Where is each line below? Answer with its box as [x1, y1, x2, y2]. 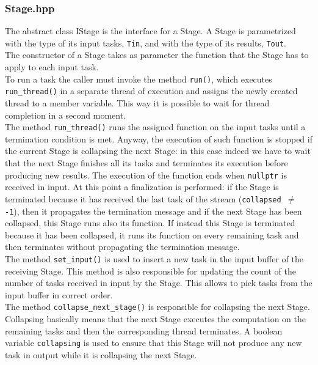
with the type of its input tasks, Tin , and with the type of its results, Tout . [5, 36, 286, 49]
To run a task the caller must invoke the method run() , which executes [5, 72, 272, 85]
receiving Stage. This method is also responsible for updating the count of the [5, 264, 296, 277]
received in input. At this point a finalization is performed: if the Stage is [5, 180, 279, 193]
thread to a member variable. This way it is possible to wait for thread [5, 96, 270, 109]
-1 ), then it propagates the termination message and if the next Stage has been [5, 204, 302, 217]
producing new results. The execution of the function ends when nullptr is [5, 168, 287, 181]
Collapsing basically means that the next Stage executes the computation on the [5, 312, 306, 325]
